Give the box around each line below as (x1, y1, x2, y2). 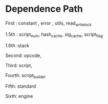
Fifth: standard (5, 83, 36, 90)
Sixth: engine (5, 93, 33, 99)
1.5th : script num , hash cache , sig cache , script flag (5, 31, 103, 38)
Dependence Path (5, 3, 83, 15)
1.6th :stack (5, 42, 30, 49)
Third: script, (5, 62, 32, 68)
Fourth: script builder (5, 72, 46, 79)
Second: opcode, (5, 52, 42, 58)
